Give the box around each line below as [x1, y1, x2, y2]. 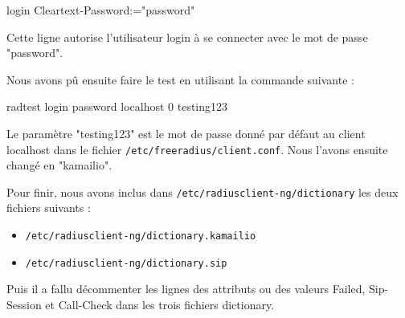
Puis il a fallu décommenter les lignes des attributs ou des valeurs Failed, [6, 280, 366, 297]
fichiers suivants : [6, 199, 91, 216]
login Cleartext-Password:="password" [6, 2, 195, 18]
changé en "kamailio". [6, 157, 112, 173]
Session [6, 296, 42, 312]
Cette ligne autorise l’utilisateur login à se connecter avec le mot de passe [6, 28, 368, 45]
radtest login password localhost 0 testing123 [6, 98, 228, 115]
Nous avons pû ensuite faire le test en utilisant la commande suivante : [6, 71, 354, 88]
